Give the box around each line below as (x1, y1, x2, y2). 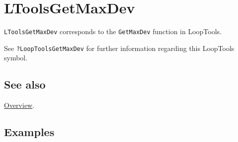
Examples (4, 124, 55, 140)
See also (4, 77, 46, 92)
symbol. (4, 52, 28, 63)
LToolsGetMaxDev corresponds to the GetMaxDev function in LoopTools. (4, 26, 222, 37)
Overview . (4, 100, 35, 110)
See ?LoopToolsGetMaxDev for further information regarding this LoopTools (4, 43, 235, 53)
